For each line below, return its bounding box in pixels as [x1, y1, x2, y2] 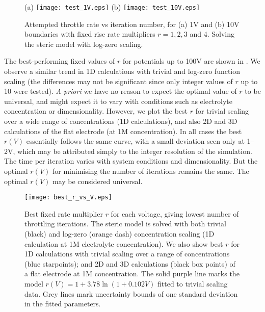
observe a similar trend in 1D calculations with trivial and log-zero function [4, 66, 241, 76]
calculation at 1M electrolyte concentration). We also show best [24, 238, 223, 249]
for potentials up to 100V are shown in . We [122, 56, 260, 66]
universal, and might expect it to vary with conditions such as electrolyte [4, 95, 233, 106]
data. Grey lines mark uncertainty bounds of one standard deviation [24, 288, 238, 299]
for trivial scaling [195, 106, 249, 116]
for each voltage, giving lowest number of [111, 208, 239, 219]
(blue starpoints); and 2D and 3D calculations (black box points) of [24, 258, 235, 269]
